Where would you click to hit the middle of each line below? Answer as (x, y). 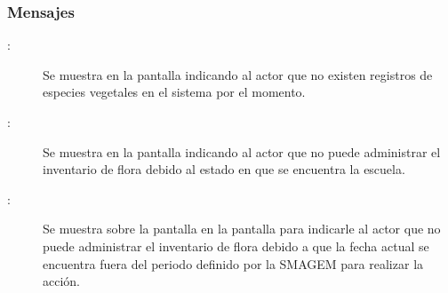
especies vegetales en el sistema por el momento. (174, 92)
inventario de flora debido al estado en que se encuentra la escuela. (224, 169)
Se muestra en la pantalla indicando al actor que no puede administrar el (242, 151)
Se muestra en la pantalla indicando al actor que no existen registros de (238, 74)
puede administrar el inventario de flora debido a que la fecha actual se (236, 245)
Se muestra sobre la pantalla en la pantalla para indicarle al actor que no (242, 229)
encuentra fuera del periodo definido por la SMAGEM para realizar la (233, 263)
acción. (61, 281)
